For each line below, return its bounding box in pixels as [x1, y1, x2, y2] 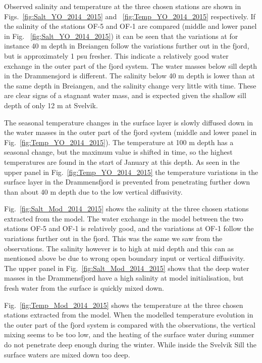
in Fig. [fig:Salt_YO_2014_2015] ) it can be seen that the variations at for [4, 30, 238, 41]
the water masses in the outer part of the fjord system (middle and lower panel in [4, 127, 257, 138]
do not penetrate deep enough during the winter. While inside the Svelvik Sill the [4, 339, 256, 349]
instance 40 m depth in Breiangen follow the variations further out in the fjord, [4, 40, 249, 51]
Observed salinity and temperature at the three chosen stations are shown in [4, 1, 241, 11]
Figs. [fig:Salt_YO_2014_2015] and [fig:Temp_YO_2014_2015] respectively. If [4, 11, 255, 21]
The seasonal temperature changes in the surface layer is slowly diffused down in [4, 117, 253, 127]
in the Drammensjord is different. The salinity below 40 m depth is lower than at [4, 70, 255, 81]
